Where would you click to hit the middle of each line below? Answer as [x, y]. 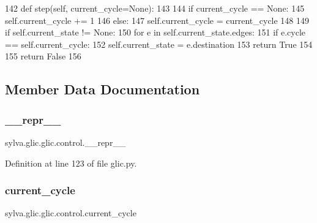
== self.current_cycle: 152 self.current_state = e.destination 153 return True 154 [159, 44]
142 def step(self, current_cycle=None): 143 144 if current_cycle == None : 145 [155, 8]
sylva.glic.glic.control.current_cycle [71, 213]
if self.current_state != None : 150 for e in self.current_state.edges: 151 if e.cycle [155, 32]
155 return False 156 [43, 56]
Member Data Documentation [103, 89]
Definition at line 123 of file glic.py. [71, 163]
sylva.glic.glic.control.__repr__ [65, 142]
